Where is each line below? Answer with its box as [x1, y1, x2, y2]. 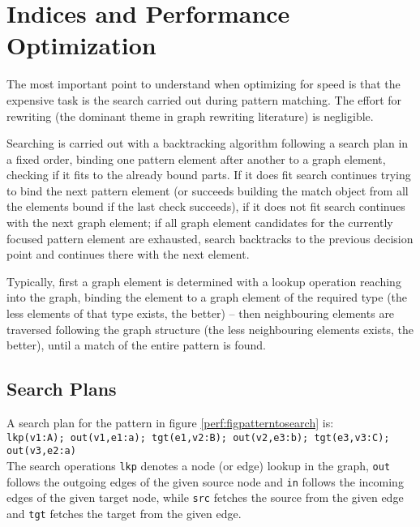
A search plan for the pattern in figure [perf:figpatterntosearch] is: [6, 414, 334, 431]
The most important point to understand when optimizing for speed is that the [6, 75, 401, 92]
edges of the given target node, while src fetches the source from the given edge [6, 489, 404, 506]
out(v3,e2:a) [6, 445, 76, 457]
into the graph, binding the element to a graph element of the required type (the [6, 289, 408, 306]
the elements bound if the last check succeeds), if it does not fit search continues [6, 198, 405, 215]
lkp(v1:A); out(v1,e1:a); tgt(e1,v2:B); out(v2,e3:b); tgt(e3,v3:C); [6, 431, 390, 443]
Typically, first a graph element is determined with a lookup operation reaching [6, 272, 401, 289]
